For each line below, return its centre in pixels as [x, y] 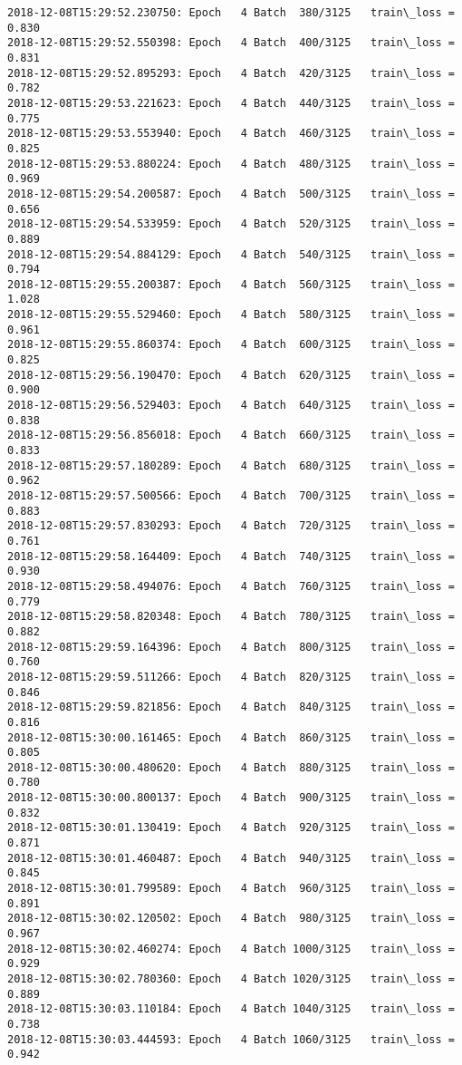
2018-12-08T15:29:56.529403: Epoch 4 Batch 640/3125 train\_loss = [231, 406]
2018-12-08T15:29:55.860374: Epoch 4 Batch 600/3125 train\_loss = [231, 345]
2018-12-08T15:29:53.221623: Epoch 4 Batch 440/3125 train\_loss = [231, 103]
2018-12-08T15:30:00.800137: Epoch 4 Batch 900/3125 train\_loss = [231, 798]
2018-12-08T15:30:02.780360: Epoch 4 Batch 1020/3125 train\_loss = [231, 979]
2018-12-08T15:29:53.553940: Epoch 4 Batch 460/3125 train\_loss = [231, 134]
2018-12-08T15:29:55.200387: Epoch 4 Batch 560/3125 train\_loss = [231, 284]
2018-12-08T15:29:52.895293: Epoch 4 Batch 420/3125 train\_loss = [231, 73]
